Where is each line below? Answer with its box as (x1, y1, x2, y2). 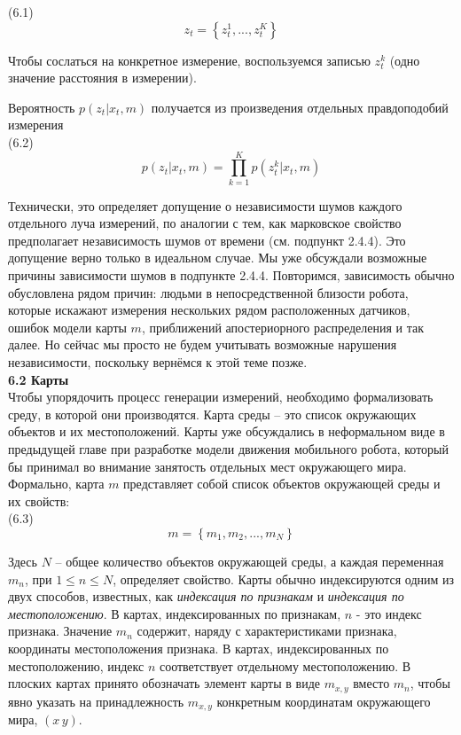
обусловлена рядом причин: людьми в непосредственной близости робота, (8, 283, 409, 301)
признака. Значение (8, 622, 113, 640)
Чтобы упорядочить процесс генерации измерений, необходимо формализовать (8, 387, 434, 406)
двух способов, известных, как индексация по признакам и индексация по (8, 587, 404, 606)
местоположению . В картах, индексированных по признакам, (8, 604, 341, 622)
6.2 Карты (8, 370, 69, 388)
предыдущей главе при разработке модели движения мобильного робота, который (8, 440, 449, 457)
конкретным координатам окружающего (216, 692, 431, 710)
